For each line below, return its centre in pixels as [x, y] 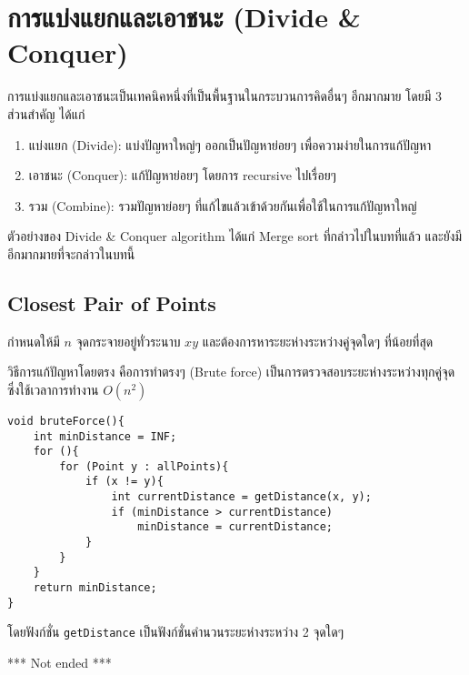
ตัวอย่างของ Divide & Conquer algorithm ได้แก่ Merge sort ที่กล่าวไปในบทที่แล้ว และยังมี [235, 236]
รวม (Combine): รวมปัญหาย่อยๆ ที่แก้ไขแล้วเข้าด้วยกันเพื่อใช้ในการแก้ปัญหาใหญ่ [223, 205]
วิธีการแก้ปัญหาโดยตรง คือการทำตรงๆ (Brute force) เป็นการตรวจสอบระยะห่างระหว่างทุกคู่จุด [231, 372]
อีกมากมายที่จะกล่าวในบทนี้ [71, 253]
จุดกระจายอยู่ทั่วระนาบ [128, 341]
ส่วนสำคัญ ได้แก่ [46, 113]
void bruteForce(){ [66, 421]
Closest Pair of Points [112, 302]
